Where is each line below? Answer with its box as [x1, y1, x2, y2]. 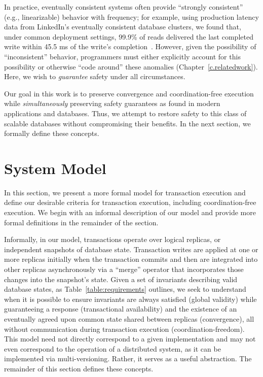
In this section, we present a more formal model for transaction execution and [4, 187, 246, 197]
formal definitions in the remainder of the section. [4, 217, 159, 227]
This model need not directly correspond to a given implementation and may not [4, 333, 256, 344]
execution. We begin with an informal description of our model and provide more [4, 207, 256, 218]
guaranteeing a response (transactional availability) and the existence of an [4, 303, 237, 314]
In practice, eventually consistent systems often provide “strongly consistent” [4, 2, 243, 12]
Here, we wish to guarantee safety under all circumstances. [4, 71, 185, 82]
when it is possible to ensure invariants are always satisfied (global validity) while [4, 293, 257, 304]
